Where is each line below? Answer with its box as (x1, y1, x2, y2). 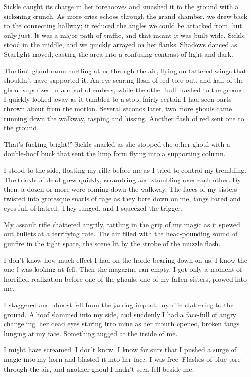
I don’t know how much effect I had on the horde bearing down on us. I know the (4, 254, 247, 265)
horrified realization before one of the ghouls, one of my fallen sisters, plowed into (4, 273, 247, 284)
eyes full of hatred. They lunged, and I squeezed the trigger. (4, 203, 182, 213)
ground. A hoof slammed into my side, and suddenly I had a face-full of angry (4, 309, 236, 319)
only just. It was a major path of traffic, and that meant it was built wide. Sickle (4, 30, 245, 40)
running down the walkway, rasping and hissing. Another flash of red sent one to (4, 113, 244, 123)
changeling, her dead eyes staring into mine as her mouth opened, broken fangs (4, 319, 240, 329)
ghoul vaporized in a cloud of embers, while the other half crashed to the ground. (4, 84, 246, 94)
